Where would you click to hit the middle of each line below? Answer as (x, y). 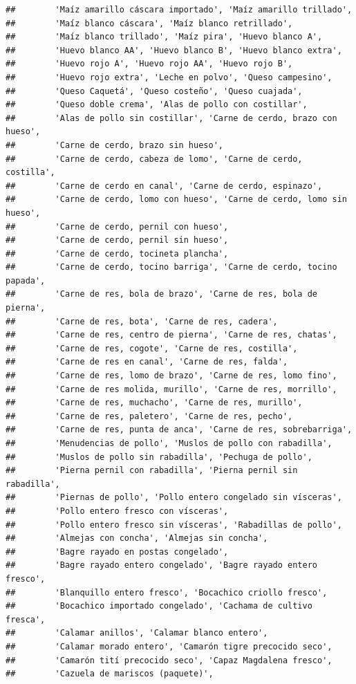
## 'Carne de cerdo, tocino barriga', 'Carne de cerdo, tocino (171, 267)
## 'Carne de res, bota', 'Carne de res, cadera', (142, 321)
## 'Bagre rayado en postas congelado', (117, 552)
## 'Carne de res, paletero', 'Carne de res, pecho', (149, 416)
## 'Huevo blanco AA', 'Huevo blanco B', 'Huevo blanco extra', (174, 50)
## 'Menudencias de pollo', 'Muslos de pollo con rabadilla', (169, 443)
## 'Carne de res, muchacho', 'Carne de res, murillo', (154, 403)
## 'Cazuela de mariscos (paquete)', (110, 674)
